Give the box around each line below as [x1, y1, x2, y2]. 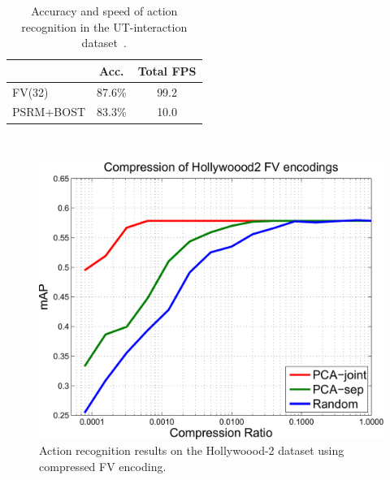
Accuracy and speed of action [31, 2, 178, 19]
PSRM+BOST [12, 103, 86, 120]
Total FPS [137, 62, 197, 79]
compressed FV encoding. [39, 457, 167, 474]
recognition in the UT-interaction [21, 18, 188, 35]
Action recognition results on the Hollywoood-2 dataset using [39, 442, 344, 459]
